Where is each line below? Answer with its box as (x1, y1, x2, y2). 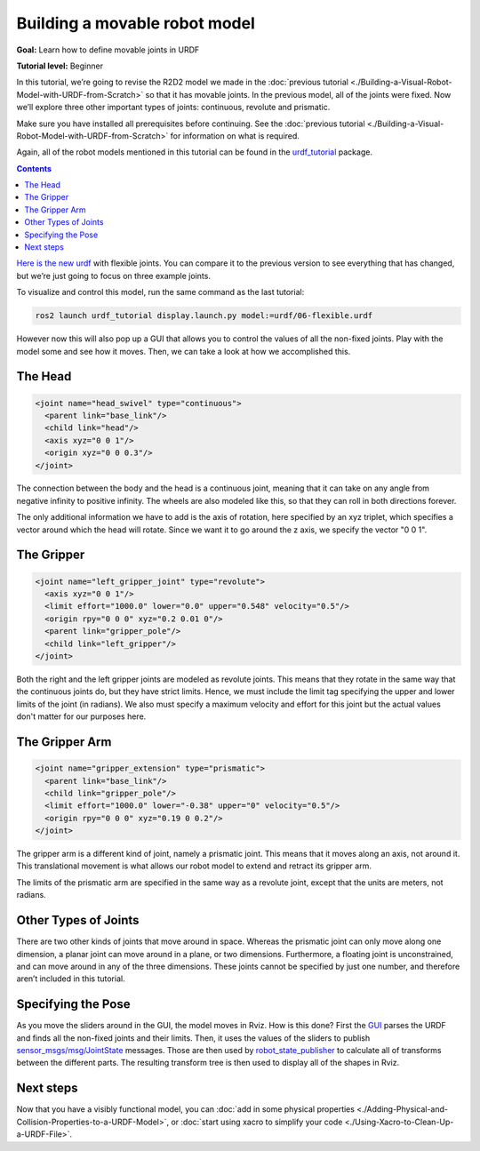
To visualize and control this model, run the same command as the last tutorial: (16, 287, 305, 298)
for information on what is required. (170, 130, 300, 141)
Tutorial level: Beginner (16, 60, 104, 71)
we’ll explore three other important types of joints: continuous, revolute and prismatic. (16, 102, 331, 113)
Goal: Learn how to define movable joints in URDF (16, 44, 200, 55)
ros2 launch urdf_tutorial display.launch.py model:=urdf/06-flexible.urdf (35, 311, 373, 321)
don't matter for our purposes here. (16, 711, 147, 722)
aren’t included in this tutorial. (16, 973, 125, 984)
